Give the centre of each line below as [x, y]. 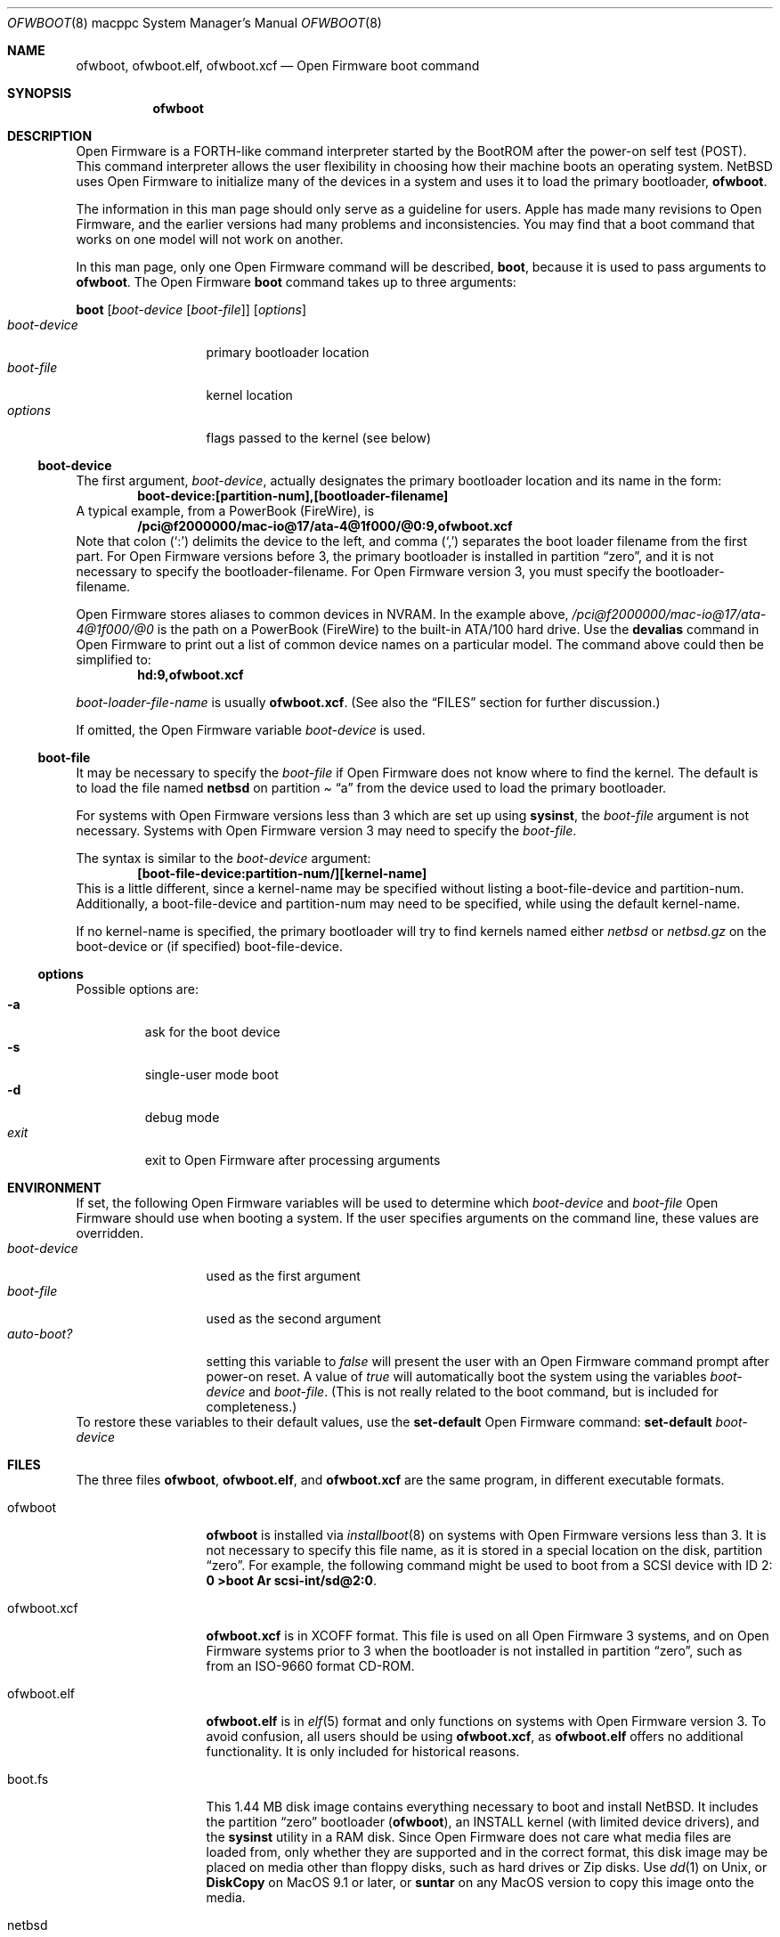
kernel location [249, 395]
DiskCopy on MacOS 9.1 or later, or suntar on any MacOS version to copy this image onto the [480, 1882]
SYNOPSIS [40, 93]
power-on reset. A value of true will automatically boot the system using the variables [456, 1376]
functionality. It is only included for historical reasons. [363, 1751]
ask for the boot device [212, 1032]
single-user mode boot [211, 1074]
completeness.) [252, 1407]
